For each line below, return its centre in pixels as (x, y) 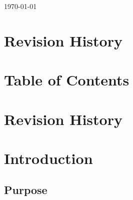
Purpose (26, 190)
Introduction (48, 158)
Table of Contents (67, 80)
